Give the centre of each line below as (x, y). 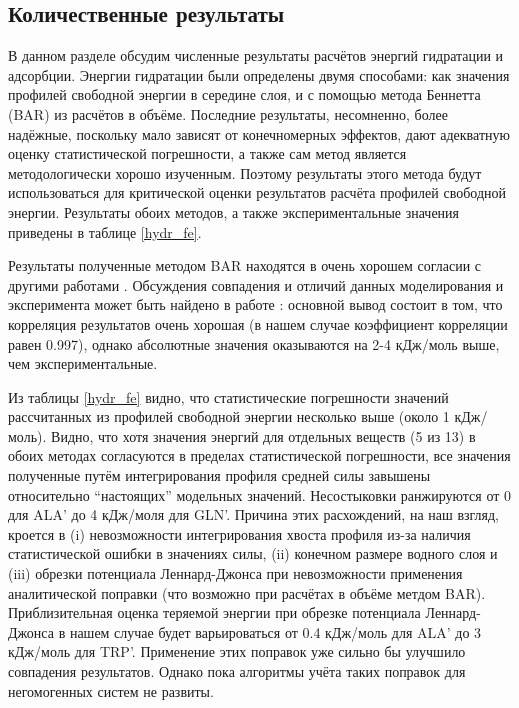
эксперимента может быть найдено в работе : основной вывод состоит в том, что (255, 304)
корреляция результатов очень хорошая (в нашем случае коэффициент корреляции (258, 323)
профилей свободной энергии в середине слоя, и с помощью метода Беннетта (244, 94)
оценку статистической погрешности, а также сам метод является (207, 153)
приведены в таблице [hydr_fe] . (105, 231)
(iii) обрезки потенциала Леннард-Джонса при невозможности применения (235, 573)
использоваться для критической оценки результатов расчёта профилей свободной (257, 192)
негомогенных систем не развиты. (111, 690)
